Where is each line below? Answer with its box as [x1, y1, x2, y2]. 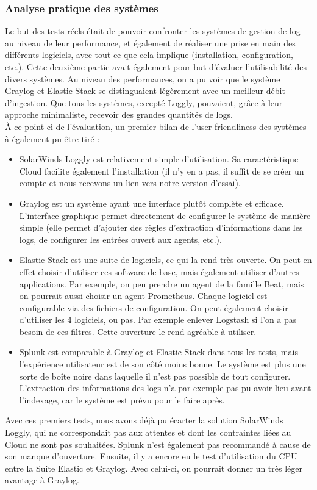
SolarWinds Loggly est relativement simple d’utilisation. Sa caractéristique [19, 153, 299, 165]
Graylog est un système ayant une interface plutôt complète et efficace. [19, 196, 284, 209]
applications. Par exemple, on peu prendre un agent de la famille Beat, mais [19, 277, 304, 290]
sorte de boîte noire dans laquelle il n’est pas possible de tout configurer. [19, 369, 291, 382]
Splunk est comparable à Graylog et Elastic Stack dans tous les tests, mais [19, 345, 298, 358]
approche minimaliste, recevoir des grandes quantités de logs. [5, 108, 233, 121]
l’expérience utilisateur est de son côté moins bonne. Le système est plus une [19, 358, 306, 370]
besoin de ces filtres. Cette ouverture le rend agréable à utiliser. [19, 325, 257, 337]
